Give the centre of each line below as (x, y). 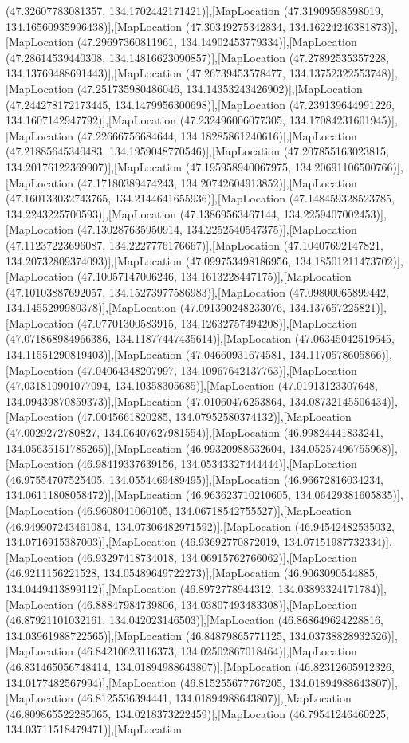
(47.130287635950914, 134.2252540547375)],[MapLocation (217, 229)
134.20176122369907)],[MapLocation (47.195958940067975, (149, 166)
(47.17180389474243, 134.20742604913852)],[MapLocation (217, 182)
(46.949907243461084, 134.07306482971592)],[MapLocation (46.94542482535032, (200, 526)
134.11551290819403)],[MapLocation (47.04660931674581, (146, 354)
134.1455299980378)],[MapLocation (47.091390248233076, (146, 307)
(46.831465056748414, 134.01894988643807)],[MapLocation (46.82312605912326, (200, 666)
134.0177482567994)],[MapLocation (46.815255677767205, (146, 682)
